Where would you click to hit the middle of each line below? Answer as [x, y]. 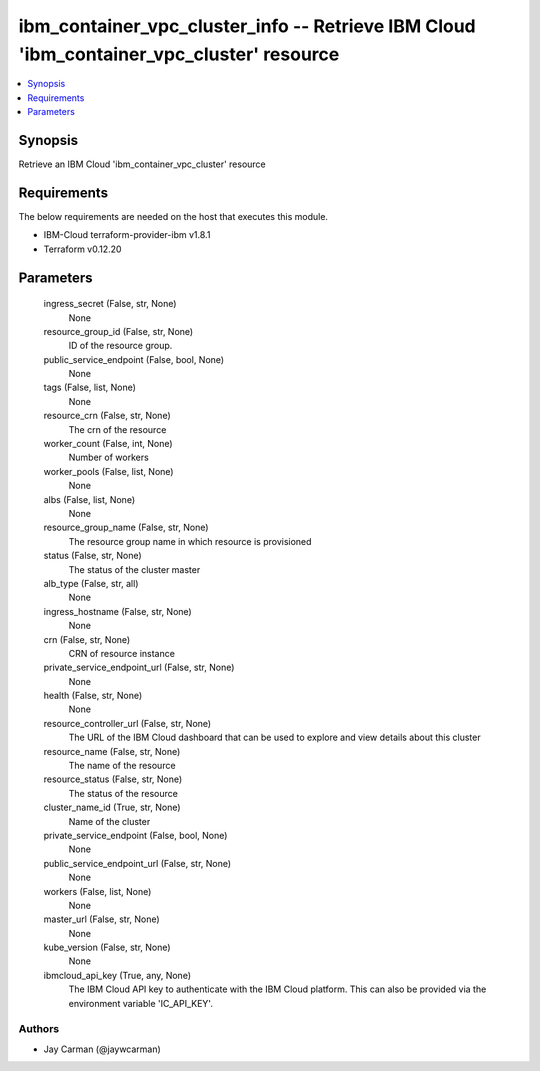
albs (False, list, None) [89, 499]
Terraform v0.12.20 [82, 249]
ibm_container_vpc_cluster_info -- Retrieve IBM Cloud [247, 26]
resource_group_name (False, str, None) [126, 527]
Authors [39, 1029]
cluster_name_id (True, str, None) [112, 807]
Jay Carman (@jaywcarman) [102, 1049]
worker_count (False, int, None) [108, 444]
